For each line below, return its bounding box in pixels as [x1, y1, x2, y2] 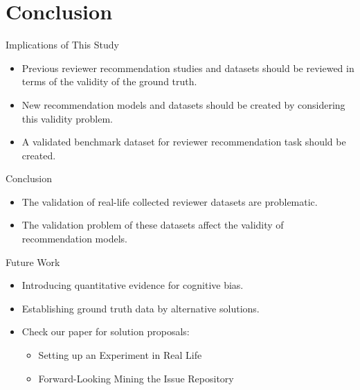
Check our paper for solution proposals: [21, 324, 190, 339]
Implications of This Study [6, 37, 119, 52]
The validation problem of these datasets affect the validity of [21, 218, 284, 232]
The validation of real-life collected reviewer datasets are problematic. [21, 194, 318, 209]
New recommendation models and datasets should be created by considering [21, 97, 345, 112]
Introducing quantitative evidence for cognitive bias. [21, 278, 244, 292]
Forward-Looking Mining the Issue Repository [38, 371, 234, 385]
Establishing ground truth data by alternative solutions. [21, 301, 260, 315]
